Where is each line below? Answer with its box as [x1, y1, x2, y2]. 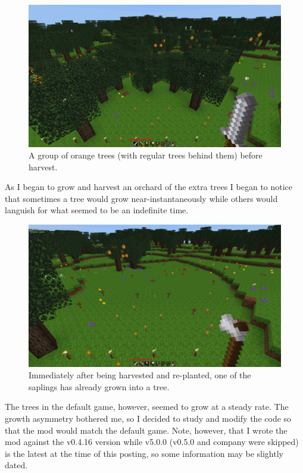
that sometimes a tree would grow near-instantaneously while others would [5, 192, 278, 204]
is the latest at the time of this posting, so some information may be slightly [5, 447, 283, 459]
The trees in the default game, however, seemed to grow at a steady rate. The [5, 400, 289, 413]
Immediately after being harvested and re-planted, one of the [29, 369, 251, 381]
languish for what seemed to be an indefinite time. [5, 204, 189, 216]
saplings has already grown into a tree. [29, 380, 170, 393]
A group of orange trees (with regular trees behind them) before [29, 149, 263, 161]
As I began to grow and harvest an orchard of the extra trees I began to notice [5, 181, 293, 193]
